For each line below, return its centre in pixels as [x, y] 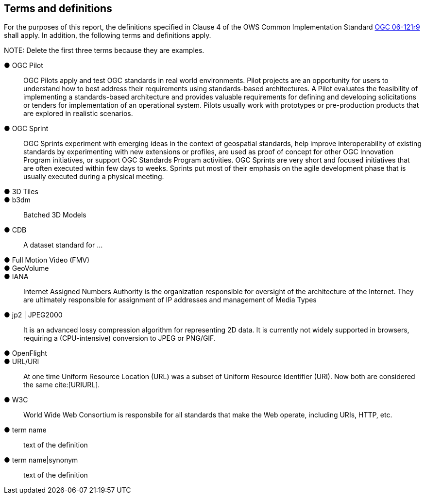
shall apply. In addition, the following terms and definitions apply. [108, 35]
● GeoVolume [26, 268]
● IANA [16, 277]
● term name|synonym [41, 460]
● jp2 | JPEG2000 [33, 315]
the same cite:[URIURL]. [62, 385]
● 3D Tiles [21, 192]
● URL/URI [22, 362]
